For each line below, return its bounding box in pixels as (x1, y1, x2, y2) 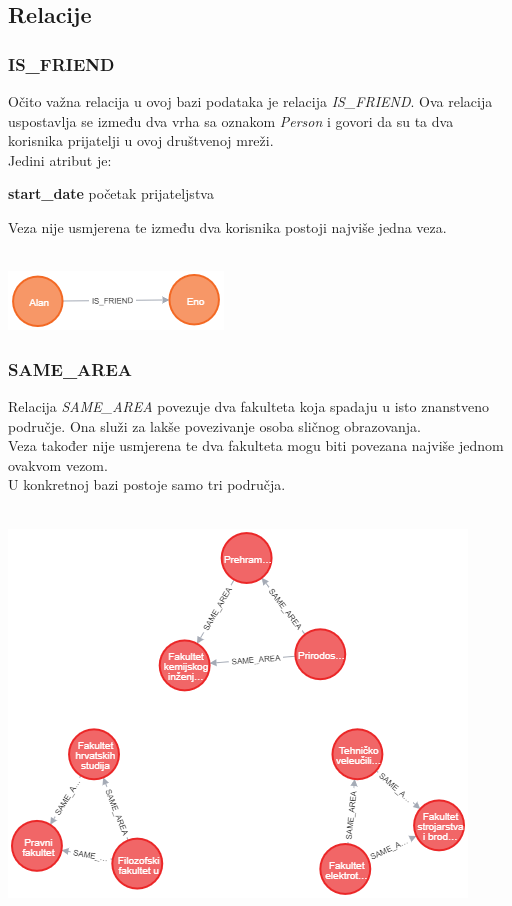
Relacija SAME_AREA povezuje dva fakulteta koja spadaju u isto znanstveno (8, 395, 489, 416)
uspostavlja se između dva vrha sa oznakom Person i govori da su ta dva (8, 110, 454, 131)
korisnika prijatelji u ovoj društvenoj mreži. (8, 130, 274, 151)
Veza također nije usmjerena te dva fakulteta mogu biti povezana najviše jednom (8, 435, 504, 456)
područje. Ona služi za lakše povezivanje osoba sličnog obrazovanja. (8, 415, 421, 436)
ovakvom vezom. (8, 454, 108, 475)
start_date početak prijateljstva (8, 183, 214, 204)
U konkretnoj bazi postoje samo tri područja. (8, 474, 286, 495)
